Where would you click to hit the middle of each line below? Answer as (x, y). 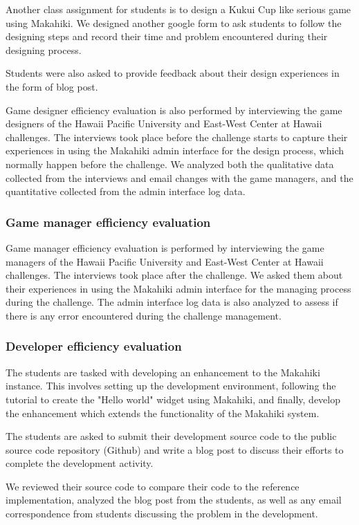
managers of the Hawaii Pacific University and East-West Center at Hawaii (165, 261)
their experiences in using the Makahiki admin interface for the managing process (178, 288)
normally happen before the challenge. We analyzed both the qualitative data (170, 164)
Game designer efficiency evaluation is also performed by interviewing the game (174, 110)
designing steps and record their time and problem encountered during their (167, 36)
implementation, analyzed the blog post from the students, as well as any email (174, 500)
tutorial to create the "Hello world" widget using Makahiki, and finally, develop (173, 399)
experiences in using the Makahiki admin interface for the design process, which (175, 150)
